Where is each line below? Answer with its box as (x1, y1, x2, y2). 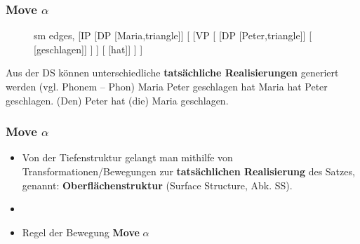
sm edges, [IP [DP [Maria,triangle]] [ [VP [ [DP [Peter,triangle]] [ (34, 28, 312, 43)
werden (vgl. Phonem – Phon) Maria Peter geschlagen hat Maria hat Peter (6, 79, 328, 93)
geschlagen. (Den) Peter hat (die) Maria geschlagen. (6, 93, 229, 107)
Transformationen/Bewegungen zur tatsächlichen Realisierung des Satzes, (22, 164, 355, 178)
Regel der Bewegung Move (22, 224, 140, 239)
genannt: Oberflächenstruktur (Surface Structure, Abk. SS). (22, 177, 293, 192)
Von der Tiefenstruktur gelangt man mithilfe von (22, 150, 233, 165)
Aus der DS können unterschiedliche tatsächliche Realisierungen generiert (6, 65, 339, 80)
